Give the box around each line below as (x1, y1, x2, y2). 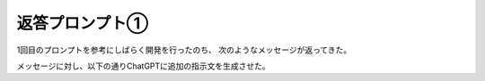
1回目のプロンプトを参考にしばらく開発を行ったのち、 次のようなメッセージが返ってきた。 (16, 45, 352, 55)
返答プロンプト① (16, 13, 149, 33)
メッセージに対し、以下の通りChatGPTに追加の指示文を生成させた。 (16, 61, 271, 71)
